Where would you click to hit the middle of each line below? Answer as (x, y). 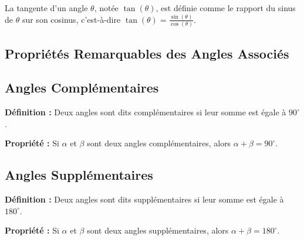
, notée (106, 8)
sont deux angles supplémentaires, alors (158, 230)
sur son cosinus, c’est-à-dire (71, 19)
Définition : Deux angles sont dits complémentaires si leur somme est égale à (146, 112)
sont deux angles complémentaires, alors (159, 143)
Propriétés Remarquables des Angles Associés (147, 53)
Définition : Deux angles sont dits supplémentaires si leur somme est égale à (144, 199)
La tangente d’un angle (46, 8)
